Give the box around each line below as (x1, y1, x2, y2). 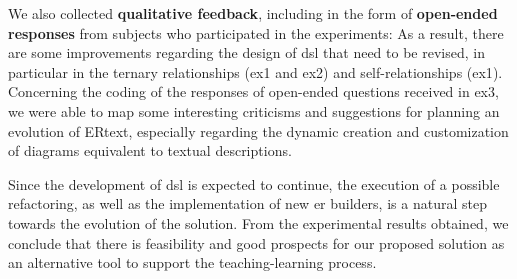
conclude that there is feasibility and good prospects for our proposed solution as (8, 232, 505, 253)
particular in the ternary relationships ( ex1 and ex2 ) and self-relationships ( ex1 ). (8, 61, 503, 82)
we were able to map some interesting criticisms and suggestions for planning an (8, 100, 500, 121)
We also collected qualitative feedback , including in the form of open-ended (8, 3, 498, 23)
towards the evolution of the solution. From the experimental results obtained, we (8, 212, 509, 233)
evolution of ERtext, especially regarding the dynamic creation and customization (8, 120, 509, 141)
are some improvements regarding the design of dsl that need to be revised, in (8, 42, 485, 63)
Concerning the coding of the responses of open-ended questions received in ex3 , (8, 81, 499, 102)
